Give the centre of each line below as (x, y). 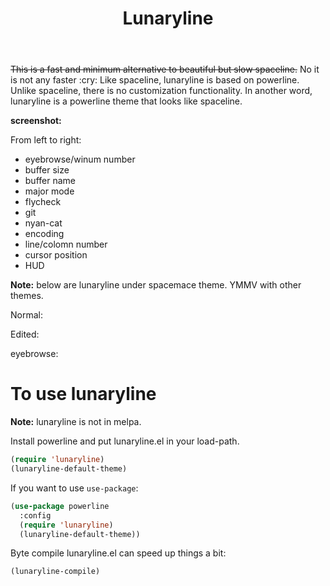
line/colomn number (66, 244)
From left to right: (46, 140)
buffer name (50, 181)
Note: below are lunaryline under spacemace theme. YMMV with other (156, 285)
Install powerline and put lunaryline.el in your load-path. (125, 441)
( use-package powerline (60, 506)
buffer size (47, 170)
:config (35, 515)
